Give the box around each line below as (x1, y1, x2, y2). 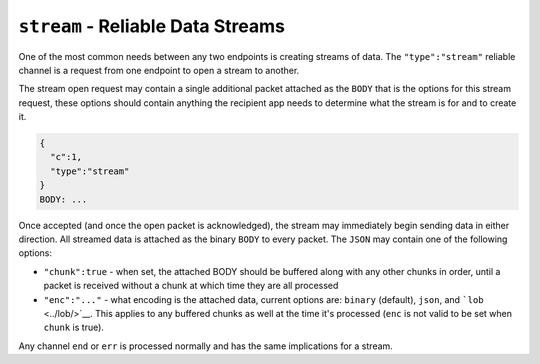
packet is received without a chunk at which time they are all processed (43, 280, 339, 292)
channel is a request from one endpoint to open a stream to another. (18, 64, 300, 76)
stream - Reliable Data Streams (18, 15, 285, 37)
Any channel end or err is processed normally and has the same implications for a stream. (18, 340, 394, 352)
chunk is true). (43, 321, 105, 334)
